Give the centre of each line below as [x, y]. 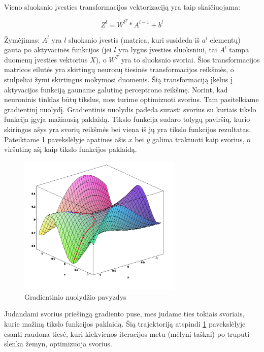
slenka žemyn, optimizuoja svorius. [58, 344]
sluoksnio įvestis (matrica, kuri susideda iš [134, 39]
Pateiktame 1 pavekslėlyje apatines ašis [65, 139]
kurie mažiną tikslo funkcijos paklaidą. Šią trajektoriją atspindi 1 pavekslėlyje [125, 323]
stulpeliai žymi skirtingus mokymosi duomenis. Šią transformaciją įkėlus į [118, 79]
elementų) [225, 39]
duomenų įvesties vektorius [46, 59]
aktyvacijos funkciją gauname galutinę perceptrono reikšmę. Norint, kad [116, 89]
